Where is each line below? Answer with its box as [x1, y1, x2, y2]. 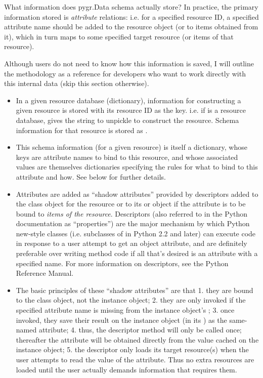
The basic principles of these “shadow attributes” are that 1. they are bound [16, 284, 253, 295]
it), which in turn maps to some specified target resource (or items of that [4, 31, 234, 41]
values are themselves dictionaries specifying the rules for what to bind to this [16, 161, 258, 172]
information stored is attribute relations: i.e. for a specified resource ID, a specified [4, 11, 259, 22]
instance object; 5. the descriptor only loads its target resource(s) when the [16, 344, 249, 355]
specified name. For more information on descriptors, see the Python [16, 258, 229, 268]
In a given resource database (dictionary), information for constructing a [16, 95, 241, 105]
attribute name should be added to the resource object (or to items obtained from [4, 21, 258, 32]
